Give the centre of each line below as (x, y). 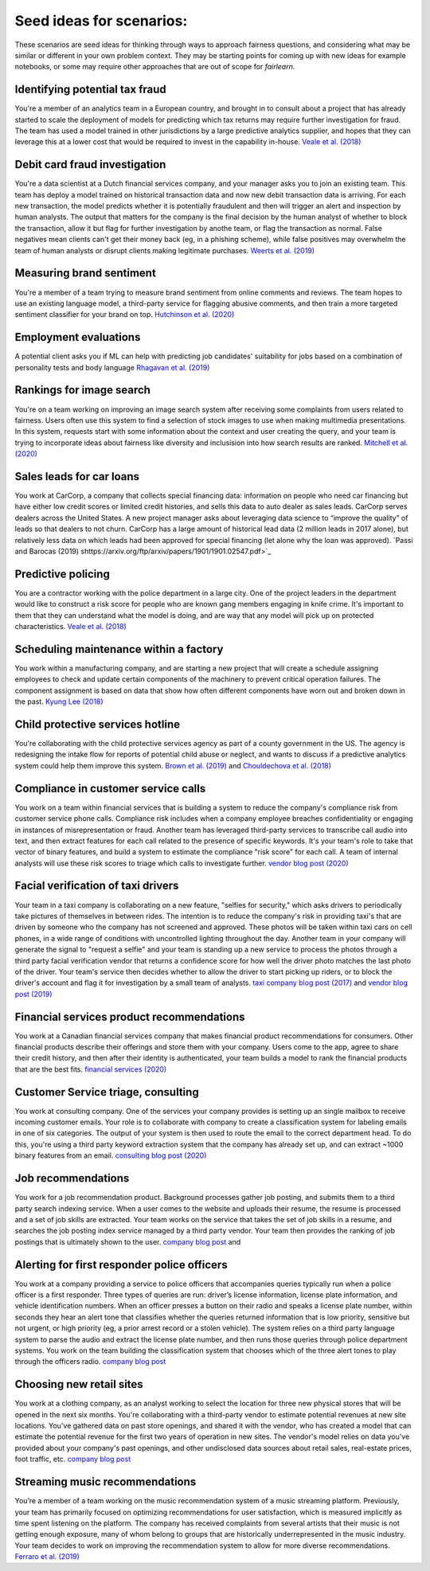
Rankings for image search (83, 390)
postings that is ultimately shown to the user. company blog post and (128, 1241)
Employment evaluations (78, 337)
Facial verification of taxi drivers (97, 886)
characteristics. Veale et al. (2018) (70, 627)
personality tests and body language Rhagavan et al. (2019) (112, 367)
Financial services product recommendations (130, 1016)
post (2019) (33, 994)
